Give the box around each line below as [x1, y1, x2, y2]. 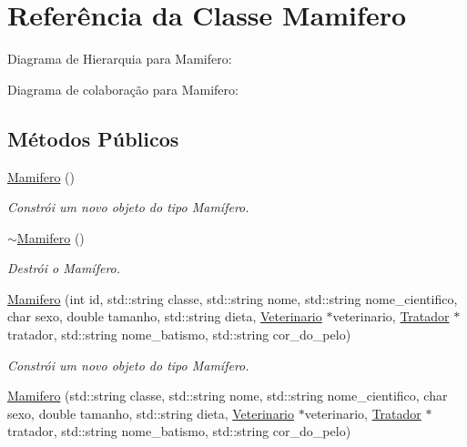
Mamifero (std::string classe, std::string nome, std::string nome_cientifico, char [7, 386, 448, 405]
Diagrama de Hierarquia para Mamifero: [7, 49, 232, 68]
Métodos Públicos [7, 124, 179, 152]
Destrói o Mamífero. [7, 259, 121, 278]
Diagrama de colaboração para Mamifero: [7, 79, 239, 98]
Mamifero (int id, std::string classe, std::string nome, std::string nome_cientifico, [7, 289, 458, 308]
